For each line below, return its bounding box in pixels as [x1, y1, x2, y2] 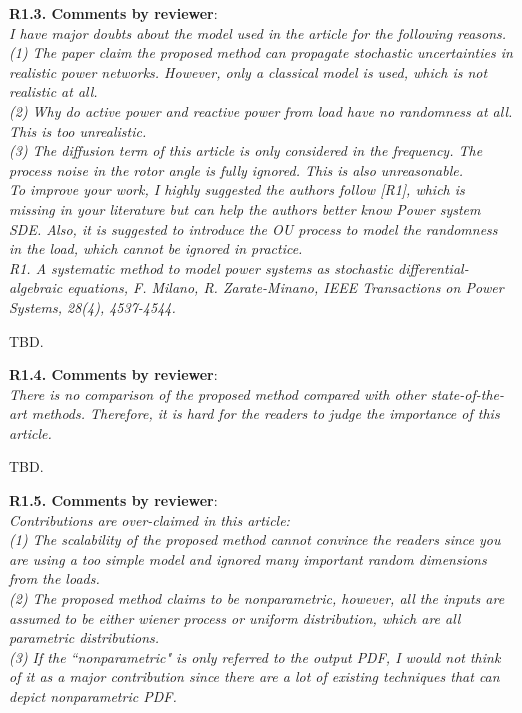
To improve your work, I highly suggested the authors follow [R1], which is [9, 179, 465, 200]
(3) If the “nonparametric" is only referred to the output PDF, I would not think [9, 646, 501, 667]
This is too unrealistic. [9, 120, 147, 141]
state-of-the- [430, 383, 505, 404]
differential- [397, 257, 469, 278]
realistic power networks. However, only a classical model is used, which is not [9, 61, 488, 82]
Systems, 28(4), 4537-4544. [9, 296, 176, 317]
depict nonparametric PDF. [9, 686, 177, 706]
